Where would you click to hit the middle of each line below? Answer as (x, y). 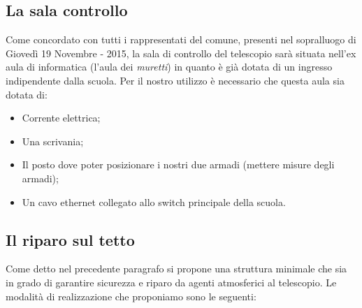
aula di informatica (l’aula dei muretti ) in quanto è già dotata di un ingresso (169, 67)
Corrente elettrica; (61, 118)
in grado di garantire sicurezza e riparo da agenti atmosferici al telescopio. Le (171, 282)
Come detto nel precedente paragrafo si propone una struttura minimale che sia (176, 269)
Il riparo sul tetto (70, 239)
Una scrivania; (53, 141)
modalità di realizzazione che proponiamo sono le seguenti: (131, 296)
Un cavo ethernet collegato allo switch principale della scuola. (154, 201)
